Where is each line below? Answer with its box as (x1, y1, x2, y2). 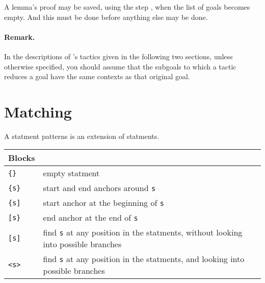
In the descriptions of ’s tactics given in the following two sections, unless (4, 51, 233, 61)
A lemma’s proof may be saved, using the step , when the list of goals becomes (4, 2, 250, 12)
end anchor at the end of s (43, 211, 138, 224)
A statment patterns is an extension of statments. (4, 130, 160, 141)
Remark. (4, 31, 35, 42)
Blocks (8, 152, 35, 164)
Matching (4, 101, 72, 122)
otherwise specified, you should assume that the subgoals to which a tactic (4, 61, 236, 72)
